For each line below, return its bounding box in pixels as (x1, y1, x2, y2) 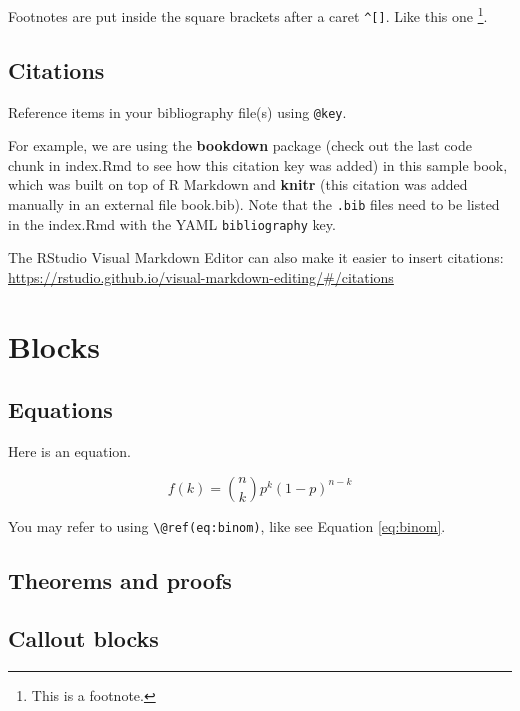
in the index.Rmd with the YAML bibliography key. (8, 213, 336, 234)
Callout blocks (8, 623, 159, 654)
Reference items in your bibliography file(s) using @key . (8, 101, 347, 122)
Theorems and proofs (8, 564, 232, 595)
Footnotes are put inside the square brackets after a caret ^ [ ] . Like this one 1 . (8, 3, 488, 26)
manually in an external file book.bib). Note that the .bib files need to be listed (8, 193, 500, 214)
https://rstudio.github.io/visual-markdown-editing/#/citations (8, 266, 394, 287)
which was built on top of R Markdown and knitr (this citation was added (8, 174, 468, 195)
